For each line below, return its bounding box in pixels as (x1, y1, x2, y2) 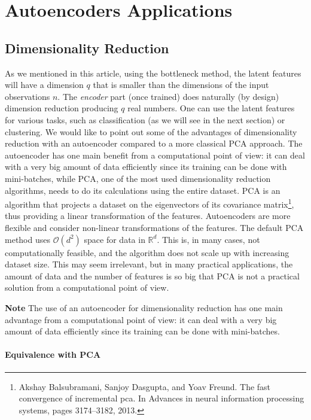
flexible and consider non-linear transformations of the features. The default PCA (5, 221, 304, 233)
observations (5, 90, 50, 102)
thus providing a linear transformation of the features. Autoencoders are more (5, 209, 291, 222)
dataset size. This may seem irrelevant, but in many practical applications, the (5, 258, 293, 270)
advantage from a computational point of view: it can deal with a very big (5, 313, 277, 325)
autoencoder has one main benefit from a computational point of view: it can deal (5, 148, 305, 161)
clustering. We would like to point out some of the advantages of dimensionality (5, 125, 297, 138)
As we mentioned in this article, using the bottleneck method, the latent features (5, 66, 301, 79)
